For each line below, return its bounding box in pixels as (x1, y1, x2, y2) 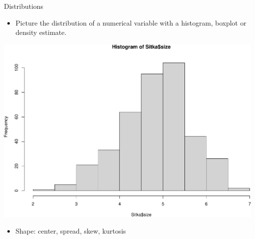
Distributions (4, 1, 44, 11)
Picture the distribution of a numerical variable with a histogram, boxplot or (15, 17, 247, 28)
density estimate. (15, 27, 67, 37)
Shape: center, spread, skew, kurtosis (15, 225, 126, 236)
